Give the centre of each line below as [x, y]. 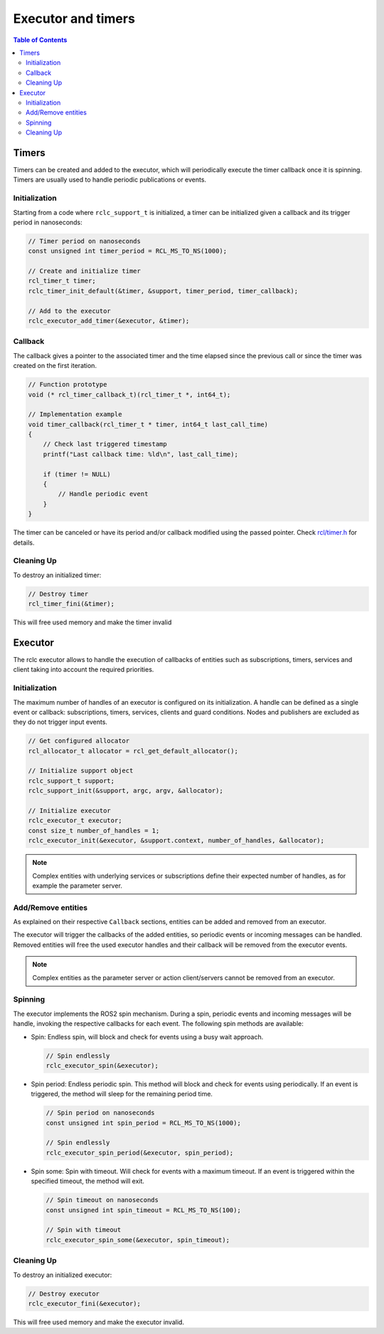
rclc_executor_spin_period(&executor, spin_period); [140, 1152]
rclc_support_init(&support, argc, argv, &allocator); [126, 791]
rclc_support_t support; [71, 781]
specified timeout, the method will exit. [88, 1181]
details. [24, 542]
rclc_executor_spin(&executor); [102, 1065]
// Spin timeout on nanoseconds [102, 1200]
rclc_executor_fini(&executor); [85, 1303]
